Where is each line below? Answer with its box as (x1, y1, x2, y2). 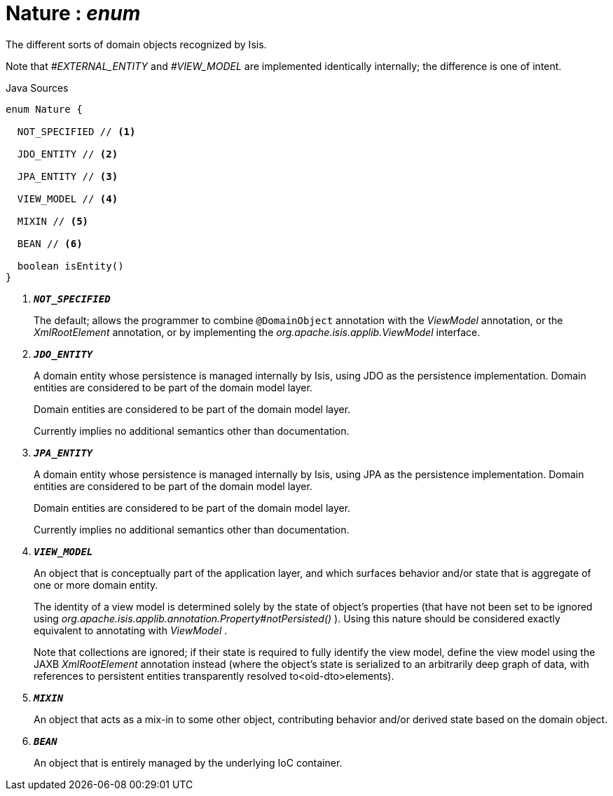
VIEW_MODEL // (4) (17, 193, 118, 204)
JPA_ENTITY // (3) (17, 170, 118, 182)
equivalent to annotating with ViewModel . (34, 624, 228, 636)
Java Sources (6, 81, 69, 94)
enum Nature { (6, 103, 83, 115)
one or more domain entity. (34, 578, 158, 591)
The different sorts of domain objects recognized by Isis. (6, 38, 267, 50)
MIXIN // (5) (17, 215, 89, 227)
